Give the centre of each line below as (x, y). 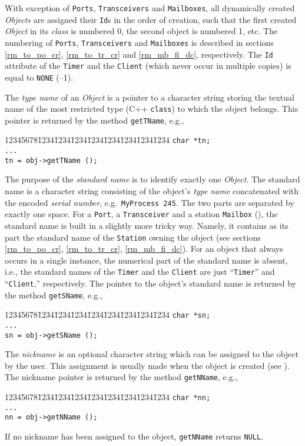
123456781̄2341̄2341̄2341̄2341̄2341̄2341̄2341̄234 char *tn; (108, 140)
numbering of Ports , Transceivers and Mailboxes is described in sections (139, 42)
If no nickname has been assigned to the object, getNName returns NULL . (134, 436)
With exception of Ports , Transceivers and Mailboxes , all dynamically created (150, 8)
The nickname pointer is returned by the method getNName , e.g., (121, 377)
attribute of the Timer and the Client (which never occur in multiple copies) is (148, 66)
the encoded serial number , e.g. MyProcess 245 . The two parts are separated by (150, 202)
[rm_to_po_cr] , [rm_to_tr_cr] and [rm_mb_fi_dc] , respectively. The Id (139, 54)
